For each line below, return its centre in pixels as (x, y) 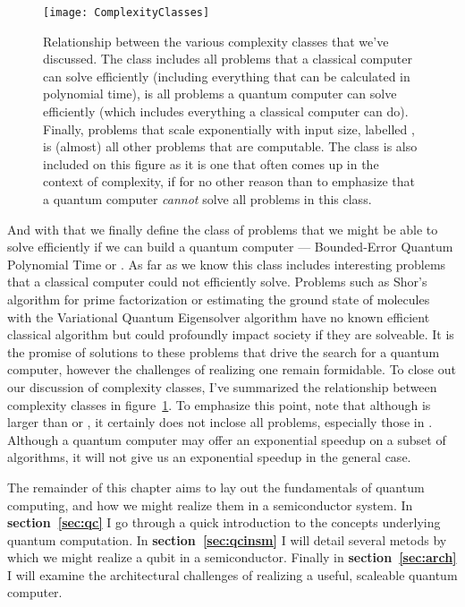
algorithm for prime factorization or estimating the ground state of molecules (219, 299)
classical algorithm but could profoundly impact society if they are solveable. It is (231, 334)
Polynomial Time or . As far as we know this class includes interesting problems (227, 264)
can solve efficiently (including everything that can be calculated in (227, 76)
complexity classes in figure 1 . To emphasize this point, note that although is (219, 404)
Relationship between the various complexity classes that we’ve (216, 41)
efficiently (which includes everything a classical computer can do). (226, 111)
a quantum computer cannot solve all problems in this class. (207, 199)
